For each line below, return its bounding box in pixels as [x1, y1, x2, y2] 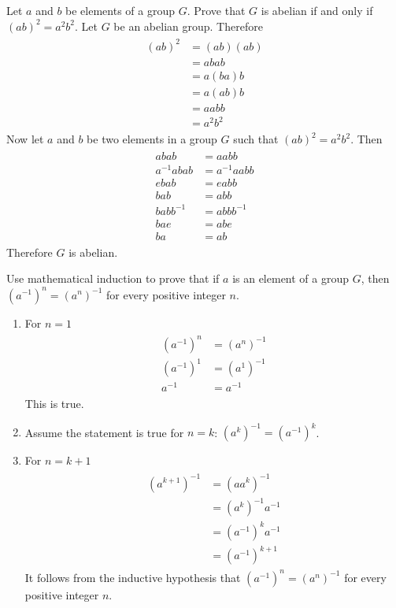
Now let [6, 131, 44, 147]
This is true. [24, 395, 84, 412]
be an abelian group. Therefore [113, 17, 263, 34]
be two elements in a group [87, 131, 217, 147]
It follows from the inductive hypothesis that [24, 569, 241, 585]
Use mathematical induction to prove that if [6, 270, 220, 287]
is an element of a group [232, 270, 350, 287]
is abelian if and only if [261, 2, 373, 18]
